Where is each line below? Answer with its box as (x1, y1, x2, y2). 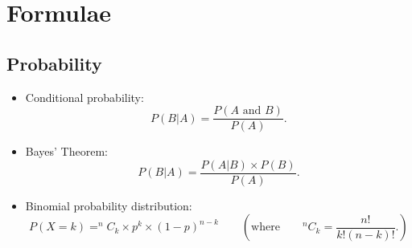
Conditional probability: (25, 88, 144, 105)
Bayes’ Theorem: (25, 143, 108, 160)
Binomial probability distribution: (25, 197, 192, 213)
